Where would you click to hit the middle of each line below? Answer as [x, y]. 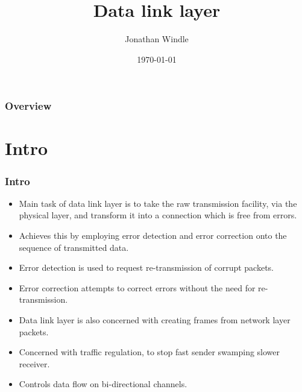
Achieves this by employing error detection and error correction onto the [153, 236]
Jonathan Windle [157, 39]
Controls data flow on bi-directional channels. [103, 384]
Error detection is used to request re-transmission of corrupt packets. [146, 267]
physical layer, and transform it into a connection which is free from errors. [158, 215]
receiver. [34, 363]
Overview [28, 106]
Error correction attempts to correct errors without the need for [137, 287]
